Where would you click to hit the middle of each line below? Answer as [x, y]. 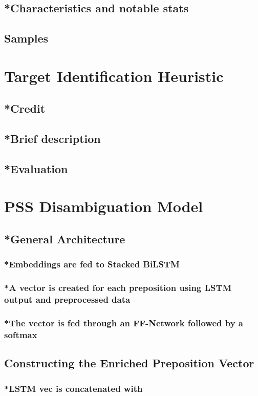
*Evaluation [36, 168]
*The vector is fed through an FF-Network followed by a [124, 322]
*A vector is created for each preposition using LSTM [118, 288]
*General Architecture [65, 239]
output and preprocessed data [67, 299]
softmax [21, 334]
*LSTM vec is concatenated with [73, 388]
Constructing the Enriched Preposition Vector [129, 363]
